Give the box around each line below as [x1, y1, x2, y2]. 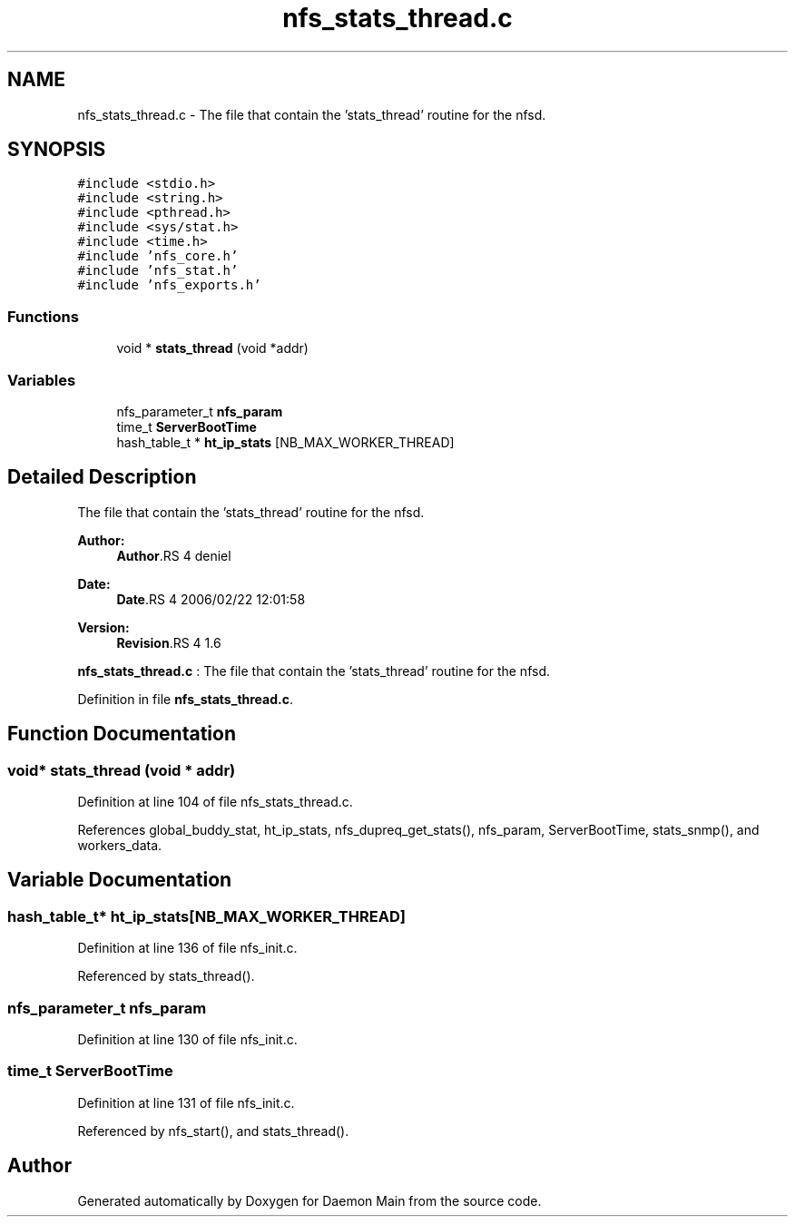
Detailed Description [7, 465, 197, 489]
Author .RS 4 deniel [116, 547, 231, 563]
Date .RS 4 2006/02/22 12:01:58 [116, 591, 306, 607]
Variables [7, 370, 76, 389]
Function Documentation [7, 722, 236, 746]
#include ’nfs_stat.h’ [77, 263, 239, 279]
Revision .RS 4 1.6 [116, 634, 221, 651]
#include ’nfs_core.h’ [77, 249, 239, 264]
